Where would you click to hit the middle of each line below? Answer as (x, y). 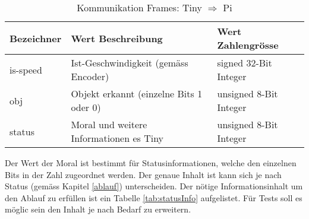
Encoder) (90, 76)
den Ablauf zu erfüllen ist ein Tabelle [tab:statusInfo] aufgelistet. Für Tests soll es (154, 197)
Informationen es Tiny (117, 138)
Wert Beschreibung (117, 38)
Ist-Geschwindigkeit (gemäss (130, 63)
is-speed (26, 69)
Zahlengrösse (248, 45)
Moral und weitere (109, 124)
